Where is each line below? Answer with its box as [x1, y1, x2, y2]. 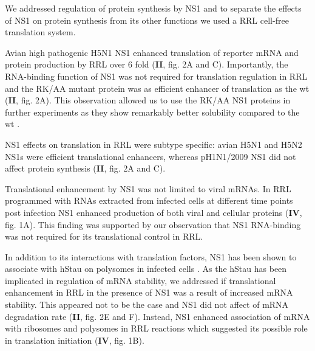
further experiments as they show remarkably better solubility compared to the [5, 105, 300, 118]
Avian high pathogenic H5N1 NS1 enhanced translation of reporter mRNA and [5, 46, 299, 58]
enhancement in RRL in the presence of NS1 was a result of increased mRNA [5, 286, 293, 299]
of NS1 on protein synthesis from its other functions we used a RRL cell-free [5, 13, 289, 26]
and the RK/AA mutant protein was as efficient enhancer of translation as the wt [5, 82, 310, 94]
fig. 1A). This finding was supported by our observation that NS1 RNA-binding [5, 218, 301, 231]
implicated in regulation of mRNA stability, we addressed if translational [5, 274, 276, 287]
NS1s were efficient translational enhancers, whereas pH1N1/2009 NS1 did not [5, 150, 296, 162]
